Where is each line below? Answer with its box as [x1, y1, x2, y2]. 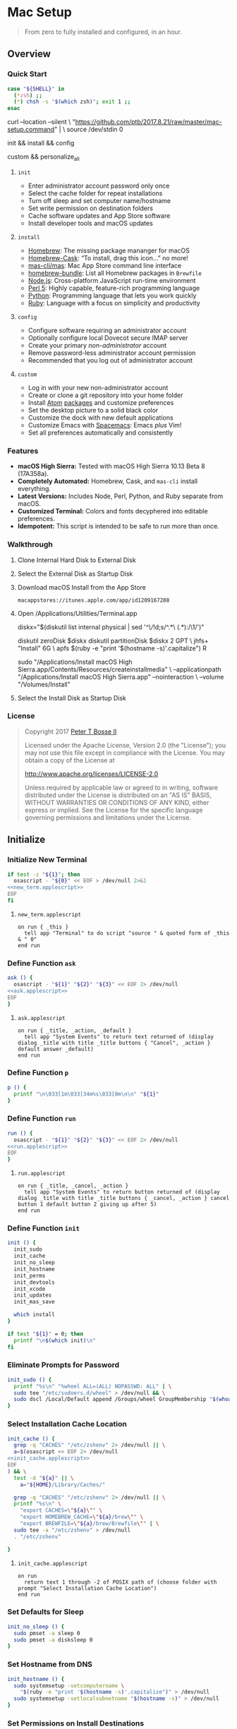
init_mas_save [13, 1299, 55, 1306]
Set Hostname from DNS [7, 1659, 93, 1669]
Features [7, 446, 39, 456]
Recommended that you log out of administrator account [28, 356, 193, 364]
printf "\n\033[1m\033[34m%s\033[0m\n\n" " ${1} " [13, 1091, 159, 1098]
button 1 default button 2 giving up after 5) [17, 1201, 157, 1208]
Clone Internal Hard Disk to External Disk [17, 555, 136, 564]
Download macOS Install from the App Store [17, 583, 146, 591]
